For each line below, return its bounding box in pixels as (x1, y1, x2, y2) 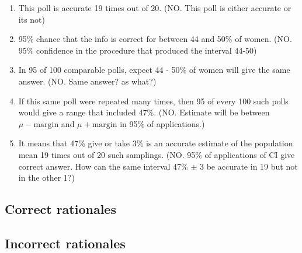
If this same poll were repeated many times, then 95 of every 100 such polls (18, 94, 289, 107)
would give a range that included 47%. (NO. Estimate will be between (18, 106, 270, 118)
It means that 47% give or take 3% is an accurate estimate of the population (18, 137, 293, 149)
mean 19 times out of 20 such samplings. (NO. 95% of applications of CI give (18, 148, 295, 160)
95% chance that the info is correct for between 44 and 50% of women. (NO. (18, 33, 292, 45)
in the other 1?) (18, 171, 75, 184)
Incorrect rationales (5, 234, 126, 252)
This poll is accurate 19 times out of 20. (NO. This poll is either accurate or (18, 2, 291, 13)
